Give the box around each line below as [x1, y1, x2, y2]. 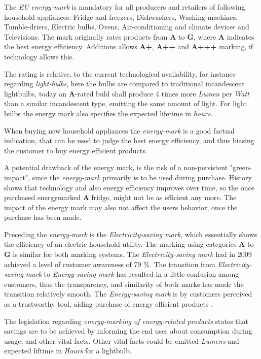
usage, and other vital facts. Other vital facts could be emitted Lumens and [4, 335, 239, 346]
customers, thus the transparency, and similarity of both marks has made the [4, 278, 244, 289]
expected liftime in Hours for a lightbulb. [4, 345, 132, 356]
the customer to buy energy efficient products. [4, 145, 147, 155]
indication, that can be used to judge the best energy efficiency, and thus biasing [4, 135, 254, 146]
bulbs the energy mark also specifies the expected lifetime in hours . [4, 108, 213, 118]
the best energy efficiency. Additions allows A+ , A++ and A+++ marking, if [4, 41, 253, 52]
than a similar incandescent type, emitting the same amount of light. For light [4, 98, 247, 109]
